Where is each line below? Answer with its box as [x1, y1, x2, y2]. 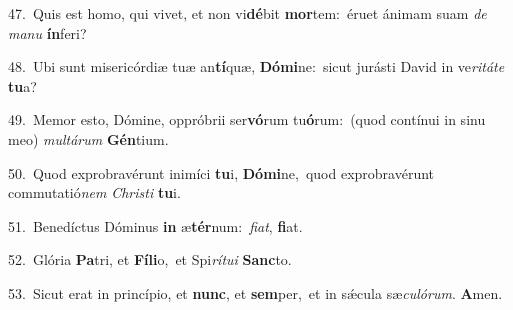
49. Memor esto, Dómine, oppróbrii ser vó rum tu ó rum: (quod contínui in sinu [8, 109, 486, 130]
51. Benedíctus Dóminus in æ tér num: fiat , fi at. [8, 215, 303, 236]
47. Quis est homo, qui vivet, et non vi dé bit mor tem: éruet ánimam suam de [8, 3, 487, 23]
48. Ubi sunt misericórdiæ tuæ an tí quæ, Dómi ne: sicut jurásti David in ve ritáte [8, 56, 505, 77]
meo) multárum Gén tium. [8, 128, 169, 149]
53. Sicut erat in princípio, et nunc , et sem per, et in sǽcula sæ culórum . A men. [8, 282, 503, 303]
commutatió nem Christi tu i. [8, 182, 181, 203]
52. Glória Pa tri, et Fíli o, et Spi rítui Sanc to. [8, 249, 292, 270]
